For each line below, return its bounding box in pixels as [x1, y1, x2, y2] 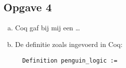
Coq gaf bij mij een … [15, 23, 80, 33]
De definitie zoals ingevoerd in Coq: [15, 39, 123, 49]
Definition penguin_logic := [22, 57, 118, 65]
